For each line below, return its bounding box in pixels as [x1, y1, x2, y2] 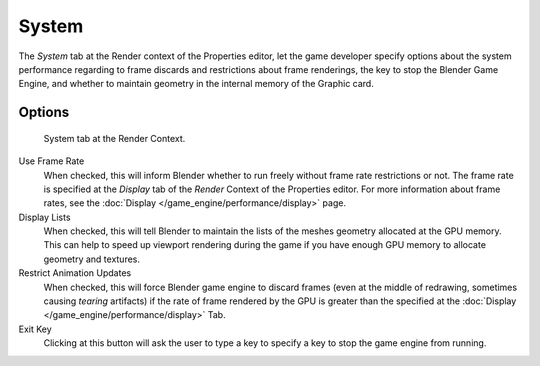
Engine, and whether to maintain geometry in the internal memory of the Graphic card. [18, 78, 374, 90]
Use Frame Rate [18, 155, 85, 167]
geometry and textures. [43, 253, 140, 265]
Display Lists [18, 211, 71, 223]
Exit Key [18, 323, 52, 335]
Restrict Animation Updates [18, 267, 132, 279]
